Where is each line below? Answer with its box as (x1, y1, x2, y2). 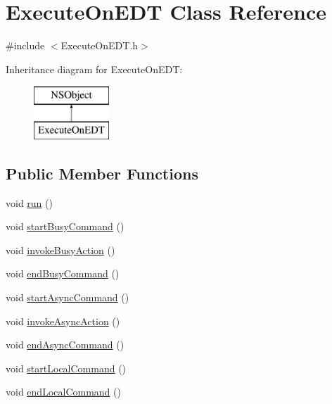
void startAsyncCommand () (6, 290, 129, 305)
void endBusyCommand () (6, 266, 120, 281)
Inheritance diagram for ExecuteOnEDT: (6, 61, 183, 76)
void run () (6, 195, 53, 210)
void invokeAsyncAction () (6, 313, 120, 328)
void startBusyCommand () (6, 219, 124, 234)
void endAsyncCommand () (6, 337, 124, 352)
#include (6, 38, 45, 53)
